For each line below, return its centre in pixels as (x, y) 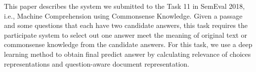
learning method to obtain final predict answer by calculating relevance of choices (128, 54)
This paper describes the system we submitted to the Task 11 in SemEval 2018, (125, 6)
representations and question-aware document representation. (97, 63)
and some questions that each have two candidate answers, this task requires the (126, 25)
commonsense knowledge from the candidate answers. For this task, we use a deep (128, 44)
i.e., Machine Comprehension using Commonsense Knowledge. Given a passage (123, 15)
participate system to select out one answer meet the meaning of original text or (126, 35)
